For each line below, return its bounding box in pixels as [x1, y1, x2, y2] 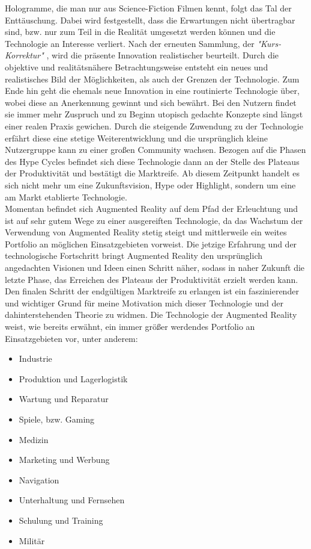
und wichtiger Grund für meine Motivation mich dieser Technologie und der [5, 296, 283, 309]
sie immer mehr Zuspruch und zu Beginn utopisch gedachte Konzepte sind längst [5, 108, 303, 120]
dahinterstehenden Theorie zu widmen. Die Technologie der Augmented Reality [5, 308, 297, 321]
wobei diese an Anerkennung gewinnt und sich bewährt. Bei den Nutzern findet [5, 96, 297, 108]
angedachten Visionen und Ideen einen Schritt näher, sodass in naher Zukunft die [5, 261, 305, 274]
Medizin [19, 433, 49, 445]
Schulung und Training [19, 513, 103, 526]
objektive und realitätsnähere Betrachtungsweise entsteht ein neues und [5, 60, 268, 73]
